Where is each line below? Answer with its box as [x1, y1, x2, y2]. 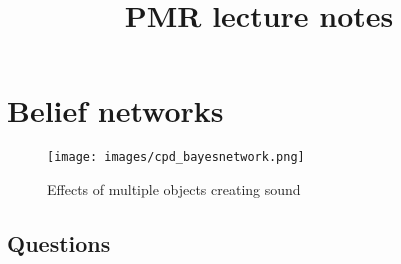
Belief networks [7, 90, 224, 131]
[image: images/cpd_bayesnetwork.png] [47, 150, 305, 165]
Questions [7, 227, 111, 258]
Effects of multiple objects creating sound [47, 178, 301, 199]
